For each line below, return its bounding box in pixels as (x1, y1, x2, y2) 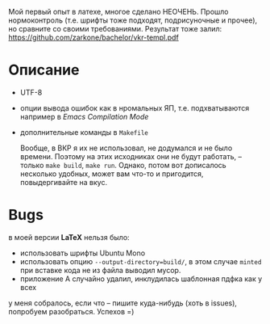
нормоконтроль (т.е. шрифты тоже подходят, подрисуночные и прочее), (8, 15, 258, 25)
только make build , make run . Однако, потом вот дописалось (19, 160, 227, 170)
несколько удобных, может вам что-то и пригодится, (19, 169, 204, 179)
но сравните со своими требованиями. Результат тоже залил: (8, 24, 222, 33)
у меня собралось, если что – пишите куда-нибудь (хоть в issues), (8, 298, 238, 308)
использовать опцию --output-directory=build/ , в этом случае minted (19, 256, 262, 266)
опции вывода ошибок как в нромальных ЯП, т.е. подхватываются (19, 103, 250, 112)
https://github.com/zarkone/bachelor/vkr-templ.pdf (8, 32, 179, 42)
